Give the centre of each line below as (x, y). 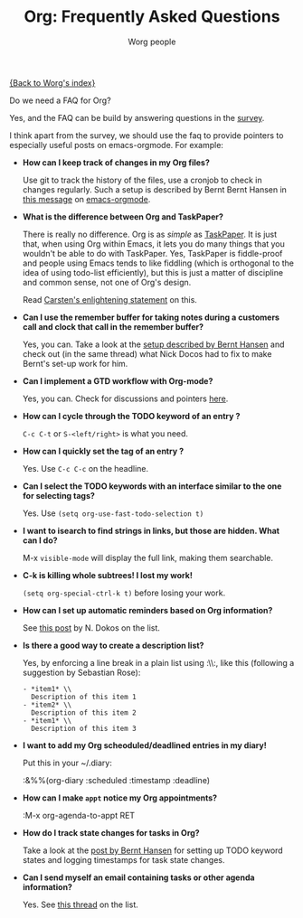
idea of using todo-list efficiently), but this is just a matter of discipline (152, 272)
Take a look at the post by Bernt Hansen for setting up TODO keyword (152, 850)
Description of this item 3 (84, 728)
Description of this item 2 (84, 712)
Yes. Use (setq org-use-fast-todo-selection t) (113, 513)
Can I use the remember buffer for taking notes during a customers (151, 317)
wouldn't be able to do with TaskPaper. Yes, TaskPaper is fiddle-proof (152, 253)
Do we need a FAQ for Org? (60, 100)
